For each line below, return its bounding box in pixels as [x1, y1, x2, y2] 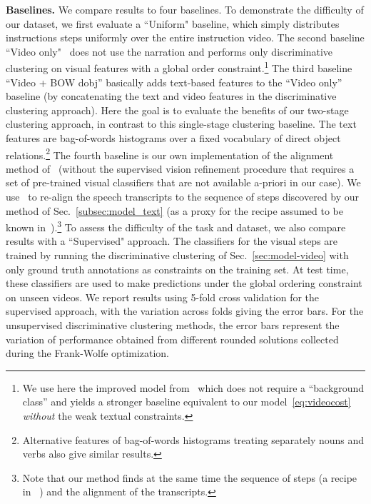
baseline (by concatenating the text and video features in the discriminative [6, 89, 337, 104]
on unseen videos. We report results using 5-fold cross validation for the [6, 289, 320, 304]
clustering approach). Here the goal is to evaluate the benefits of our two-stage [6, 102, 349, 117]
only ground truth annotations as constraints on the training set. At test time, [6, 261, 349, 276]
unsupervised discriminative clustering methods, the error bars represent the [6, 318, 340, 333]
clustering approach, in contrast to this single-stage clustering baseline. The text [6, 116, 357, 131]
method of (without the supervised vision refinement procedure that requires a [6, 161, 355, 176]
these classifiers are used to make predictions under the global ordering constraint [6, 276, 362, 291]
